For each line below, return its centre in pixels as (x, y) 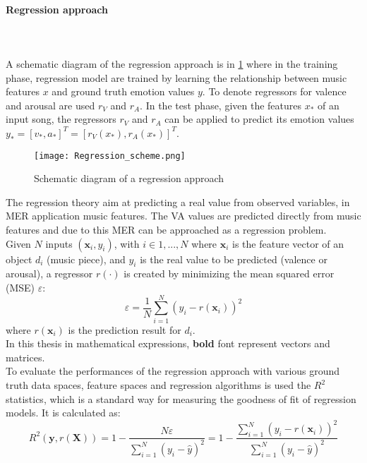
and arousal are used (50, 105)
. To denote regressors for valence (274, 91)
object (19, 259)
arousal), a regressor (49, 273)
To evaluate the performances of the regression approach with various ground (173, 371)
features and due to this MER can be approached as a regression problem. (166, 229)
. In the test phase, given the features (221, 105)
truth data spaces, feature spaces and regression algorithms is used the (158, 385)
